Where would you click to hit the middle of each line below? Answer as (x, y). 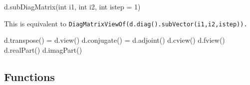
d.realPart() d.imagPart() (43, 49)
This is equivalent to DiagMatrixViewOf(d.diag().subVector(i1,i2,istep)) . (126, 23)
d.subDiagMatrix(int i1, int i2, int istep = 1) (72, 6)
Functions (29, 76)
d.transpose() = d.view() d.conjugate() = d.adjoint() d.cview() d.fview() (115, 40)
